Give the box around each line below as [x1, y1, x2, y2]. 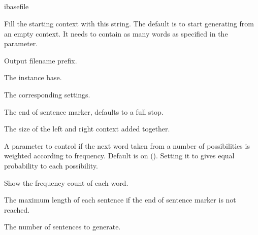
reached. [4, 204, 30, 215]
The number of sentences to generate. [4, 221, 121, 232]
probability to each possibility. [4, 160, 98, 171]
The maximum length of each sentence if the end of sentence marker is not [4, 194, 236, 205]
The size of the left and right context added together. [4, 123, 170, 134]
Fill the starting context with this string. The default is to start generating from [4, 18, 254, 28]
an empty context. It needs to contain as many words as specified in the [4, 28, 228, 39]
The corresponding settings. [4, 89, 90, 99]
